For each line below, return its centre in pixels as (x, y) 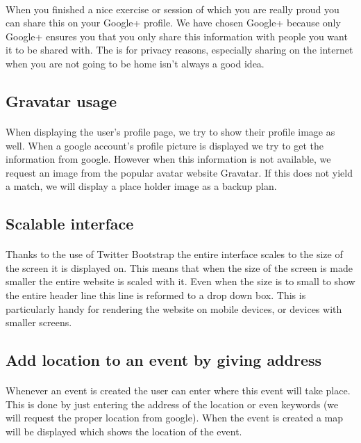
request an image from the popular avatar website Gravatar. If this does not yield (179, 172)
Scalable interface (70, 224)
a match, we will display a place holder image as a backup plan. (141, 186)
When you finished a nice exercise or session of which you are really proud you (173, 9)
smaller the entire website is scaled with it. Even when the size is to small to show (180, 281)
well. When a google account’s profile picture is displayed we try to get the (165, 145)
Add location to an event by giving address (164, 360)
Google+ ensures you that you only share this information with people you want (177, 36)
